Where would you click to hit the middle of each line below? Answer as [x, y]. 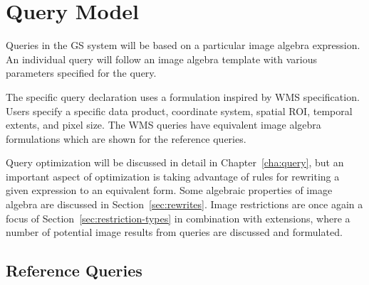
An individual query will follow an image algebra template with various [161, 59]
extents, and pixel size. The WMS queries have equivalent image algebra [163, 125]
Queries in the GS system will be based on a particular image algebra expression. [183, 45]
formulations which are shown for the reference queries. [126, 138]
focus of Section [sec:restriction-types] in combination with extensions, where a [178, 218]
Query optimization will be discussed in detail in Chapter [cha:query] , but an [175, 162]
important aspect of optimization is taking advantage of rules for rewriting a [173, 176]
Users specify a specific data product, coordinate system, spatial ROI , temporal [179, 111]
